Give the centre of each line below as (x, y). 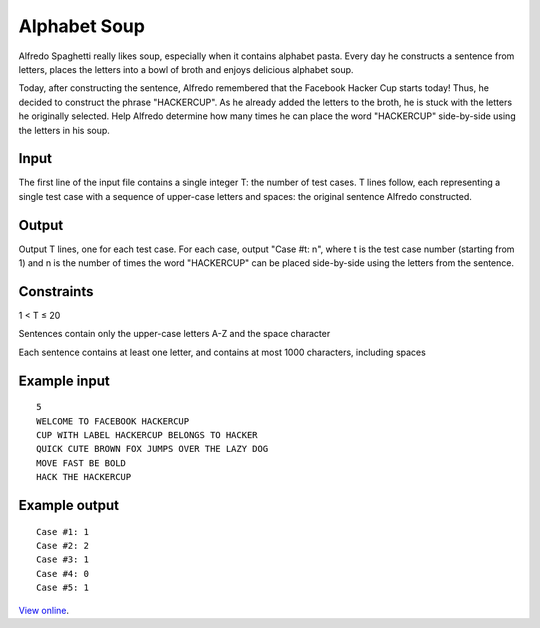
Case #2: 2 (63, 545)
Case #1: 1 (63, 531)
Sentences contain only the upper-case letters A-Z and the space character (174, 334)
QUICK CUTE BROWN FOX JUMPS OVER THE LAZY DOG (152, 449)
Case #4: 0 (63, 573)
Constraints (56, 291)
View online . (44, 610)
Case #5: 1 (63, 588)
